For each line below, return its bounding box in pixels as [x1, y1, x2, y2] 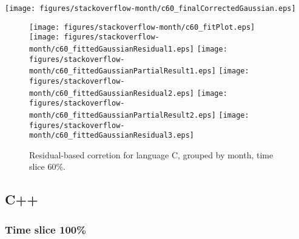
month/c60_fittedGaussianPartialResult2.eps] [29, 110, 216, 119]
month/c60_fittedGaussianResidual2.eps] [29, 89, 195, 98]
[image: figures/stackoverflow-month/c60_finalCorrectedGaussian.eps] [5, 4, 296, 13]
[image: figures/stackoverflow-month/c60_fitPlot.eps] [29, 22, 255, 32]
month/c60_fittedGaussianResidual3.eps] [29, 131, 195, 140]
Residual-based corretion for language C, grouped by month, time [29, 148, 274, 161]
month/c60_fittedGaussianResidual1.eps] [29, 44, 195, 53]
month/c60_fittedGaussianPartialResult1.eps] [29, 67, 216, 76]
